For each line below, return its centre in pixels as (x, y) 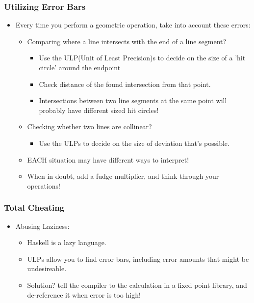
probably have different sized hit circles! (99, 110)
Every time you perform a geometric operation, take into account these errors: (133, 25)
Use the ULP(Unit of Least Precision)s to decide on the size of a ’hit (142, 58)
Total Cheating (34, 207)
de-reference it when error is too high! (84, 294)
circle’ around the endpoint (80, 67)
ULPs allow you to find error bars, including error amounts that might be (138, 259)
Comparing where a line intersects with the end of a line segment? (127, 41)
